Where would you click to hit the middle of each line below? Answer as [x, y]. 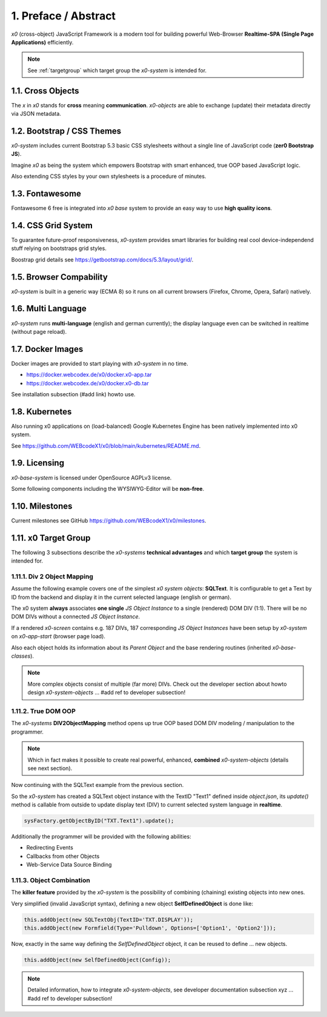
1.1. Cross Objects [45, 91]
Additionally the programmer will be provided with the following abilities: [101, 837]
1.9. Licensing [38, 463]
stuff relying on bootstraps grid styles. [59, 248]
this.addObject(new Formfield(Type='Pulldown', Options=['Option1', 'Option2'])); [150, 928]
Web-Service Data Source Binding [69, 865]
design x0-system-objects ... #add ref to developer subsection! [107, 692]
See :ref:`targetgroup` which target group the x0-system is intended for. [117, 70]
